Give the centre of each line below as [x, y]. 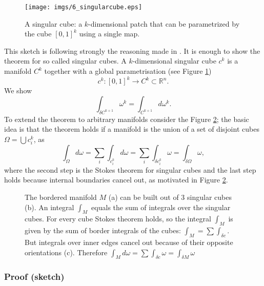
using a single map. [109, 34]
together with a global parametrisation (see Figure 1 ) [128, 71]
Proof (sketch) [34, 277]
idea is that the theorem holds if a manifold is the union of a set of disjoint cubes [132, 129]
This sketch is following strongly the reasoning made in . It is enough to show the [132, 50]
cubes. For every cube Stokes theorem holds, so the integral [118, 219]
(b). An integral [49, 207]
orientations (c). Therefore [66, 252]
